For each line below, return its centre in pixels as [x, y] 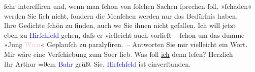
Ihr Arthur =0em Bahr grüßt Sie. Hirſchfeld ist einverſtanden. [97, 63]
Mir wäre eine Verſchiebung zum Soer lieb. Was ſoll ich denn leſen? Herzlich [119, 54]
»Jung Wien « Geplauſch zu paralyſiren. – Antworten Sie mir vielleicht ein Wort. [126, 44]
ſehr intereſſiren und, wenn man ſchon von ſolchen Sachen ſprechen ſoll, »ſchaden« [128, 6]
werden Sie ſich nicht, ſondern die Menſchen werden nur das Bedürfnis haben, [121, 15]
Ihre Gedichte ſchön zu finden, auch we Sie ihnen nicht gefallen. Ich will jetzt [120, 25]
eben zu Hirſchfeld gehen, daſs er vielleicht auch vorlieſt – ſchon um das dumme [124, 35]
